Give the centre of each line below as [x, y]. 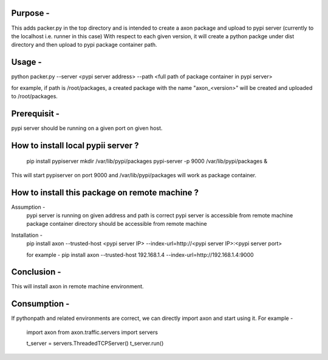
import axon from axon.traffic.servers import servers [92, 332]
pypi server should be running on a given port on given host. [87, 128]
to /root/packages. [34, 96]
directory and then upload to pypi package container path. [84, 45]
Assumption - [28, 207]
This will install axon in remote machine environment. [77, 287]
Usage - [26, 62]
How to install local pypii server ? [75, 145]
